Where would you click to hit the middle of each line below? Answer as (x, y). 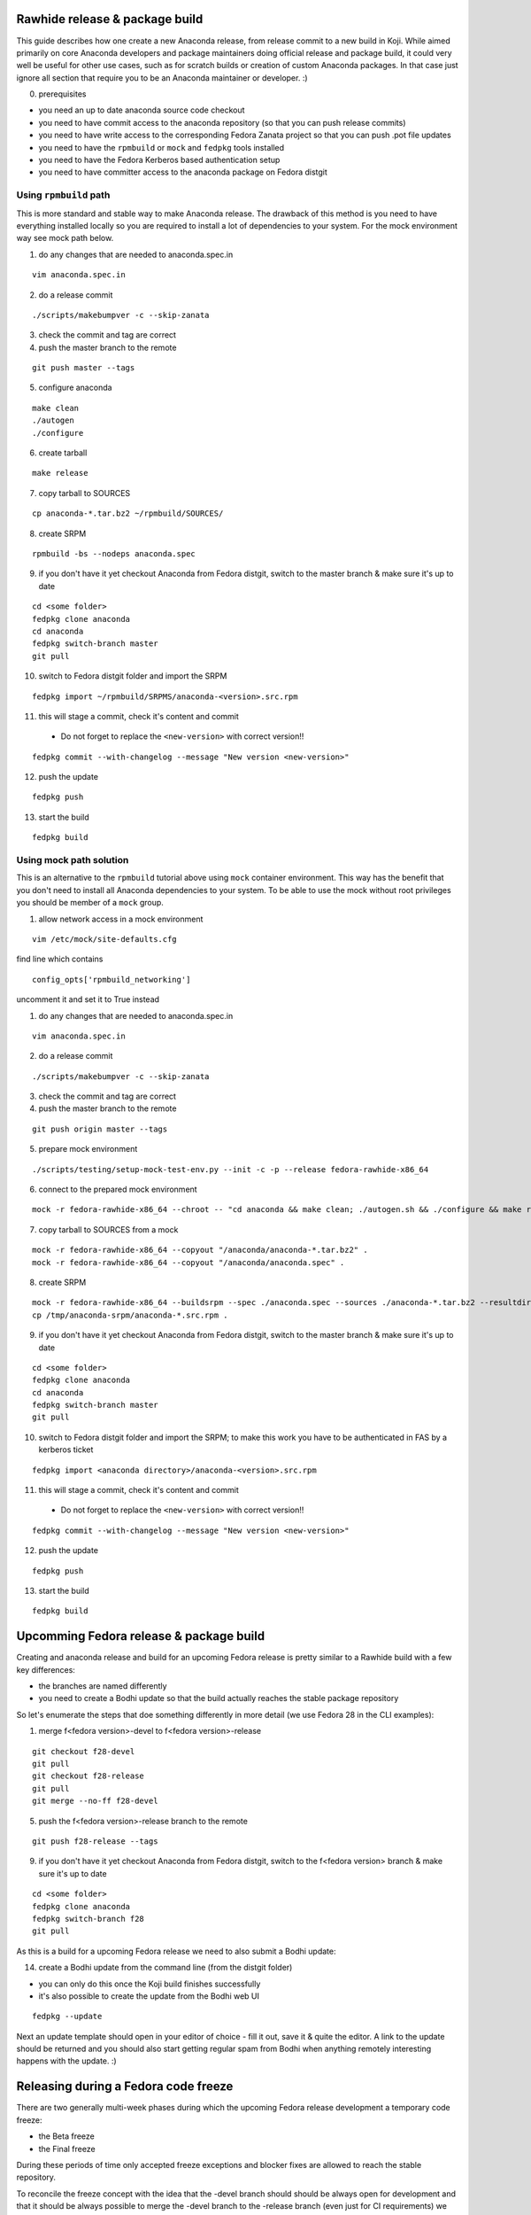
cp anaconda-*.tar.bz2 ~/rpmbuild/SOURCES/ (128, 513)
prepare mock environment (88, 1149)
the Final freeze (67, 2149)
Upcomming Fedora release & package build (141, 1636)
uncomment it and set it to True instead (88, 999)
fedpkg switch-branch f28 (88, 1919)
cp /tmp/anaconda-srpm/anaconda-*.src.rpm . (131, 1315)
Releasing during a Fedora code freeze (125, 2087)
